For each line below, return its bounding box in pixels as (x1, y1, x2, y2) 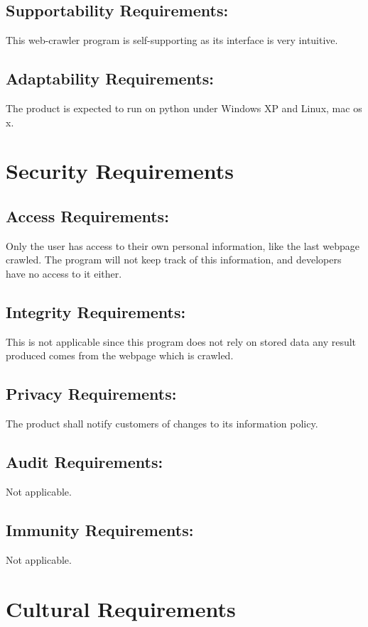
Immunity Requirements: (6, 518, 194, 540)
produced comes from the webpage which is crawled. (6, 348, 234, 363)
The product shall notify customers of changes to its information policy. (6, 416, 318, 431)
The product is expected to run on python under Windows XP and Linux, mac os (6, 101, 362, 115)
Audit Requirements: (6, 451, 163, 473)
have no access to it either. (6, 266, 122, 280)
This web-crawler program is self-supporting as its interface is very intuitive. (6, 33, 338, 48)
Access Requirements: (6, 205, 169, 227)
